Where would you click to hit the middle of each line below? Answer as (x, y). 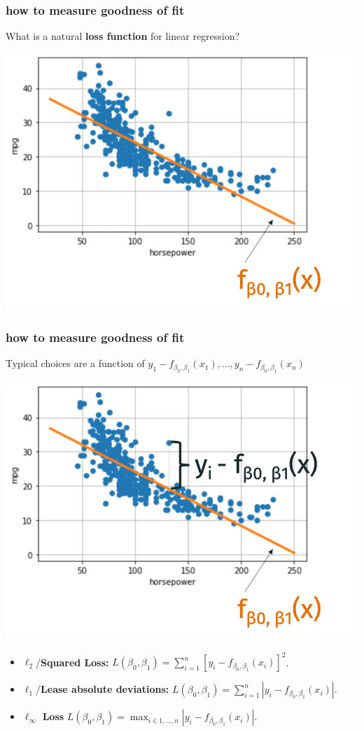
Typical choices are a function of (75, 363)
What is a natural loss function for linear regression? (123, 36)
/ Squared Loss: (72, 662)
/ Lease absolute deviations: (103, 689)
